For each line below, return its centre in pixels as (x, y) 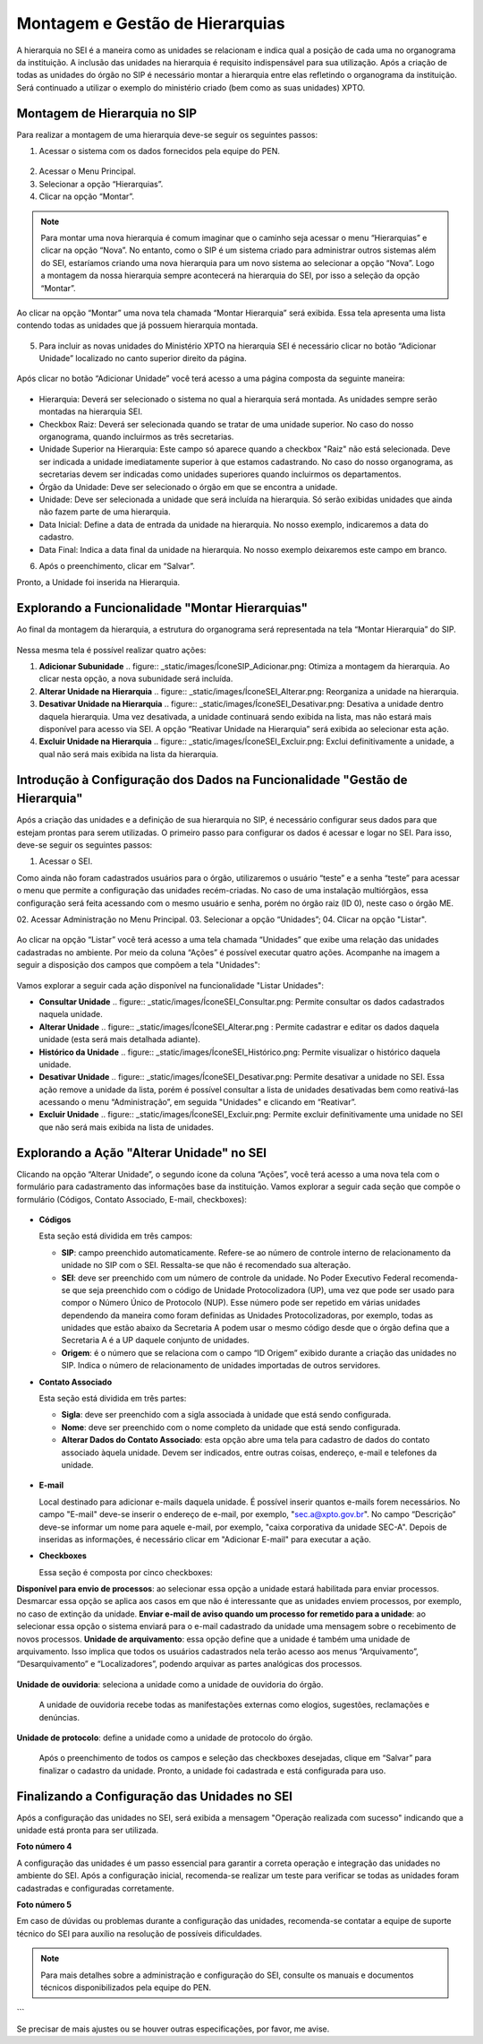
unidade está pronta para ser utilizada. (88, 1830)
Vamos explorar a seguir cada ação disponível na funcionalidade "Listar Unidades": (170, 985)
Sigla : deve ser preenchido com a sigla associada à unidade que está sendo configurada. (226, 1415)
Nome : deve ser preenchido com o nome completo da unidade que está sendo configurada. (231, 1427)
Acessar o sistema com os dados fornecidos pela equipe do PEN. (160, 151)
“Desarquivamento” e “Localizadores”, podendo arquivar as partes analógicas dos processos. (189, 1664)
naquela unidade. (71, 1014)
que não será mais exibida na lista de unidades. (126, 1127)
